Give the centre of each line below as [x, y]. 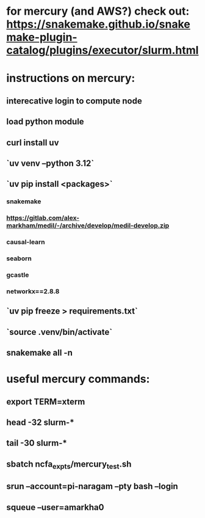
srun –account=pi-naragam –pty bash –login [92, 486]
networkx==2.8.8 [33, 291]
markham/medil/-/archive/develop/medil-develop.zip [88, 226]
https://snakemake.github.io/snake [98, 24]
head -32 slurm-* [40, 422]
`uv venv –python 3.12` [50, 163]
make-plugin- [42, 37]
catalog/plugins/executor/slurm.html [103, 51]
